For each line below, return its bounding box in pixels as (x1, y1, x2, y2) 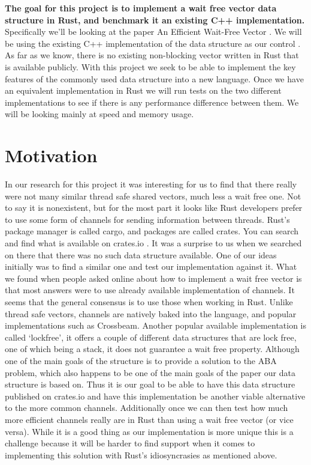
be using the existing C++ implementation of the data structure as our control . (5, 37, 301, 49)
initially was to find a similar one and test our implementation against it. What (5, 260, 297, 273)
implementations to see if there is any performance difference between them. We (5, 96, 299, 108)
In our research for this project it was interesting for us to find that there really (5, 178, 297, 190)
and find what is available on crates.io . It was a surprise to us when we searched (5, 237, 302, 249)
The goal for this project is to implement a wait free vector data (5, 2, 277, 14)
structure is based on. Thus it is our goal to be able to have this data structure (5, 378, 295, 391)
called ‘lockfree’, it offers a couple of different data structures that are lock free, (5, 330, 297, 343)
